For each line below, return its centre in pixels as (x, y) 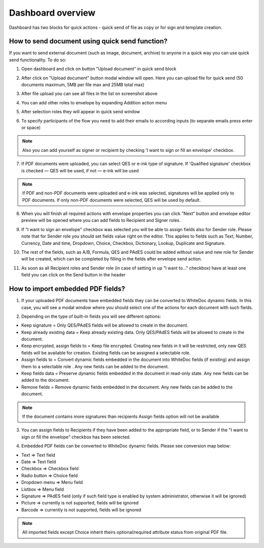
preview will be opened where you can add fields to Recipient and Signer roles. (101, 220)
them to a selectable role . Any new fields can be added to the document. (95, 366)
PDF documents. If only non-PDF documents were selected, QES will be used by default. (111, 200)
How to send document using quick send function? (88, 41)
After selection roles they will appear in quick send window (81, 112)
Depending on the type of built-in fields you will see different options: (91, 316)
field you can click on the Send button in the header (73, 275)
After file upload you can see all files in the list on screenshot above (89, 94)
